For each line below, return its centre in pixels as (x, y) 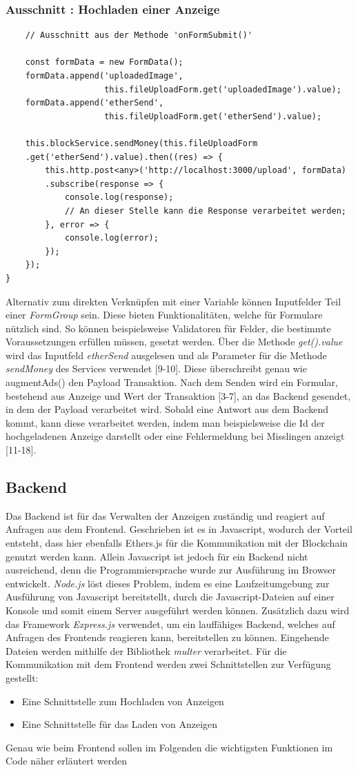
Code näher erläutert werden (66, 761)
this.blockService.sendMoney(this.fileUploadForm (141, 143)
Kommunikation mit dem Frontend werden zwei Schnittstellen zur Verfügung (168, 664)
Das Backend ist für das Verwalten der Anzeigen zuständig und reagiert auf (165, 515)
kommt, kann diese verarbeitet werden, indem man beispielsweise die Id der (165, 422)
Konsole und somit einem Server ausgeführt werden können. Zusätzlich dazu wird (178, 610)
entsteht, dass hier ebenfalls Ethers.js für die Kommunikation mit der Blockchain (177, 543)
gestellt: (22, 677)
